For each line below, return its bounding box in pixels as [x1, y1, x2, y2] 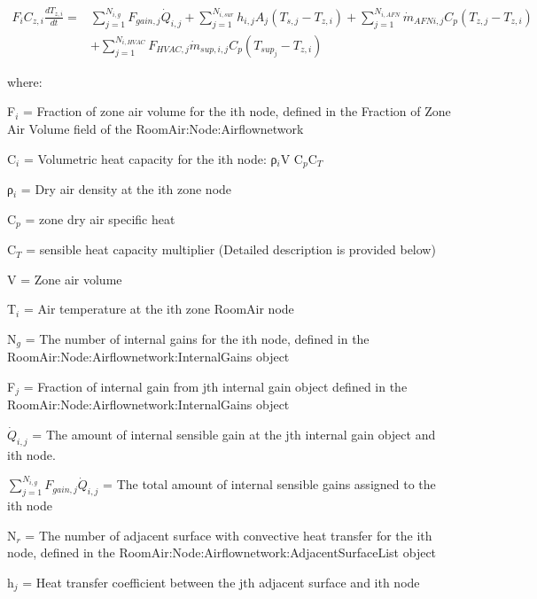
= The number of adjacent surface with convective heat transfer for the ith [25, 525, 432, 544]
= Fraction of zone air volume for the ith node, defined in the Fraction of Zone [22, 102, 451, 121]
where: [7, 72, 43, 90]
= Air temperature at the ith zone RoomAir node [23, 299, 294, 318]
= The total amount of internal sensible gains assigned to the [103, 475, 436, 494]
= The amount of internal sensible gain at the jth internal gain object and [32, 424, 436, 443]
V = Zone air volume [7, 269, 122, 288]
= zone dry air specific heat [25, 209, 175, 228]
